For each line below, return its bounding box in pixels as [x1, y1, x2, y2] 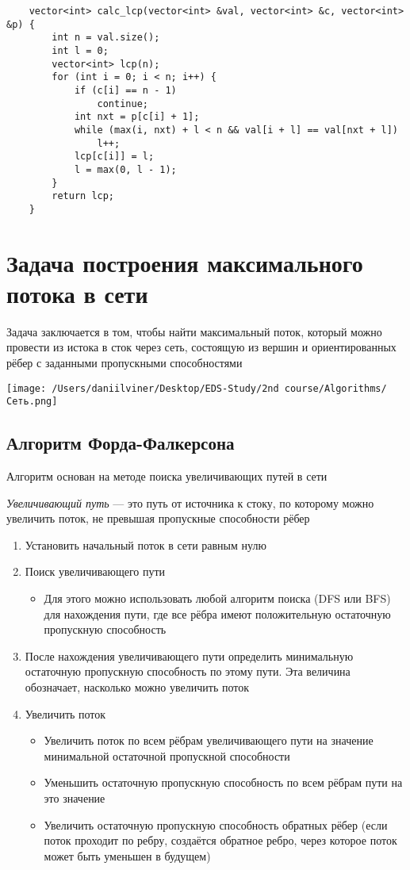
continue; [97, 98, 148, 109]
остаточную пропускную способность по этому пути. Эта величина [25, 663, 351, 680]
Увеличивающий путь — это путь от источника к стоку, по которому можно [6, 494, 374, 511]
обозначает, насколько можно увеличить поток [25, 679, 249, 696]
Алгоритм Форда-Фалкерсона [6, 431, 235, 455]
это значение [44, 790, 105, 807]
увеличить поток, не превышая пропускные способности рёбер [6, 510, 310, 527]
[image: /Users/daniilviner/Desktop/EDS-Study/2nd [6, 382, 279, 394]
